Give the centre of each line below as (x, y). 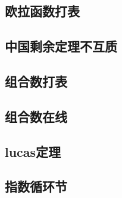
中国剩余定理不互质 (61, 46)
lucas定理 (33, 151)
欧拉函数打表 (42, 11)
